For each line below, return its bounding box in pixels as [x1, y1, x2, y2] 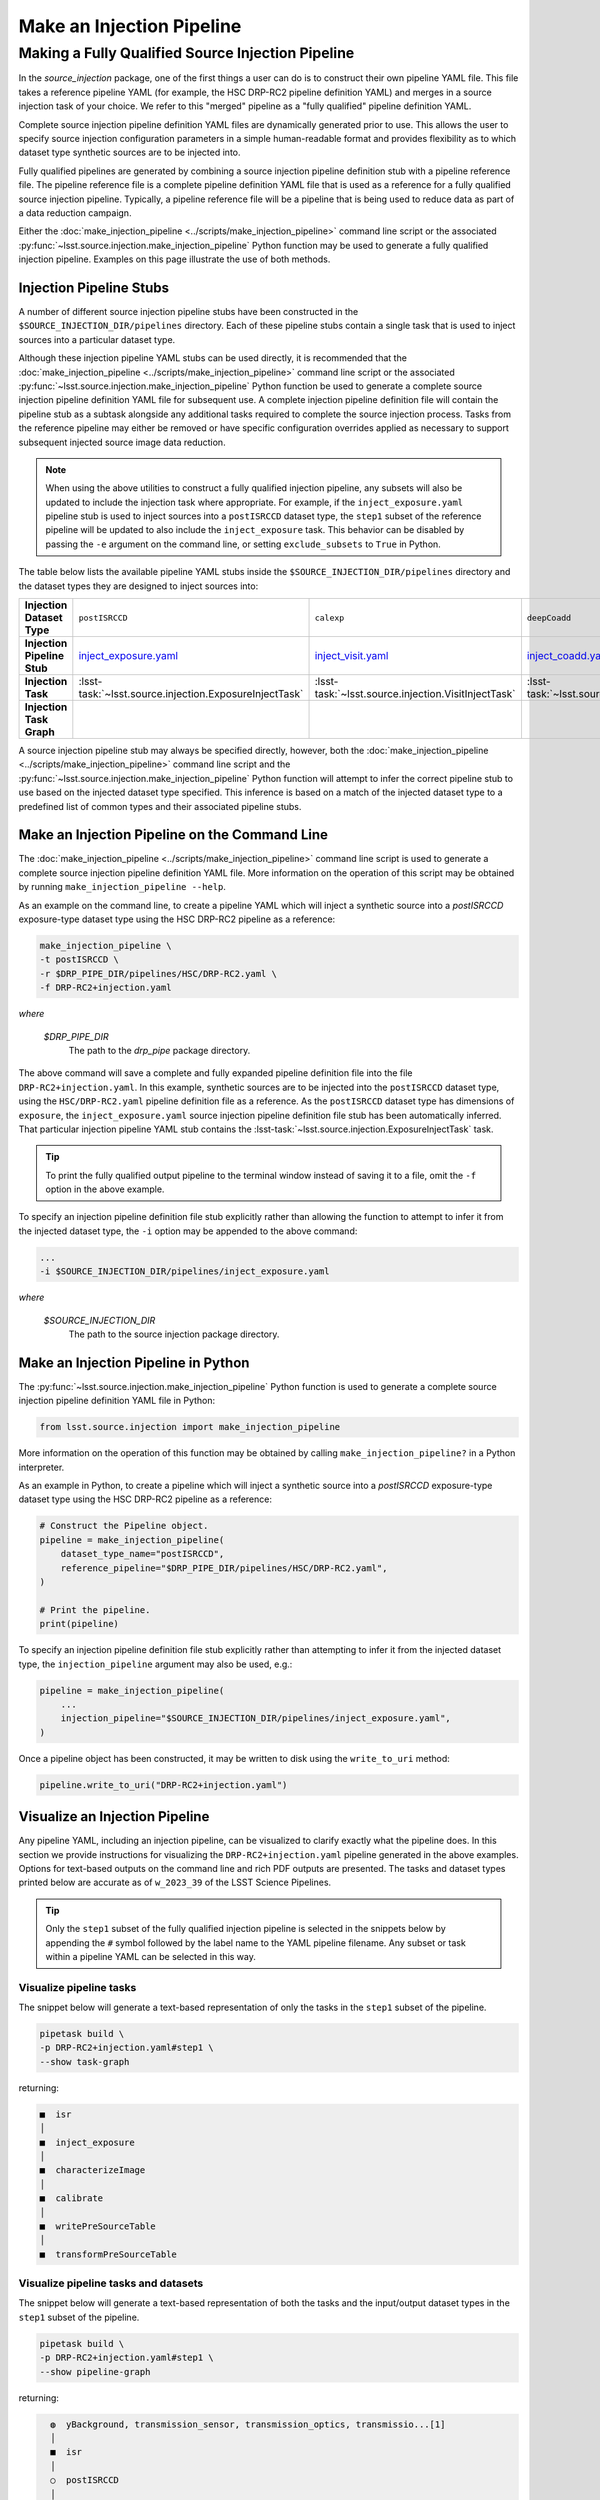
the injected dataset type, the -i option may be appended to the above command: [18, 1225, 358, 1237]
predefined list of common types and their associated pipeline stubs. [18, 800, 302, 812]
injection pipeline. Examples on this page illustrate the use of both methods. [18, 253, 331, 265]
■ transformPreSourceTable [39, 2248, 177, 2260]
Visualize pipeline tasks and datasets [18, 2276, 204, 2290]
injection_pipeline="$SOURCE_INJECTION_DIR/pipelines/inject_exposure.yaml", [60, 1713, 452, 1724]
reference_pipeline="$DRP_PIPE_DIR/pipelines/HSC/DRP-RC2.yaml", [60, 1562, 388, 1574]
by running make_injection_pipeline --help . [18, 881, 227, 893]
